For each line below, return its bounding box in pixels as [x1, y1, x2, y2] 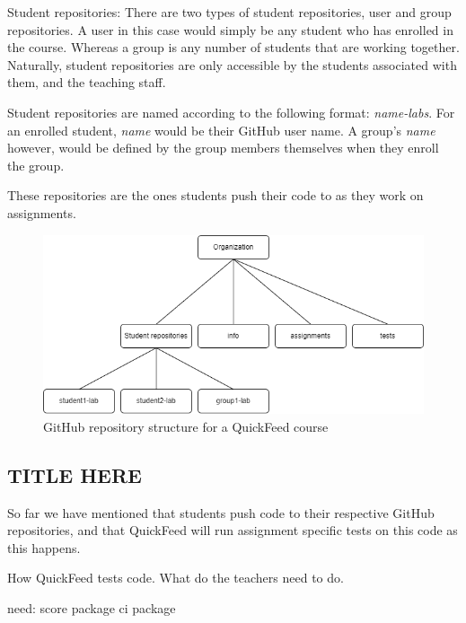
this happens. [7, 538, 81, 557]
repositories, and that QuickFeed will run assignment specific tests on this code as [7, 521, 458, 540]
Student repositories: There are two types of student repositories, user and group [7, 3, 452, 21]
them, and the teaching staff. [7, 73, 166, 92]
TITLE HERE [7, 461, 142, 488]
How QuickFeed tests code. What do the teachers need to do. [7, 568, 344, 587]
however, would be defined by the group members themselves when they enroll [7, 138, 439, 157]
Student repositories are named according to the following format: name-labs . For [7, 102, 455, 121]
